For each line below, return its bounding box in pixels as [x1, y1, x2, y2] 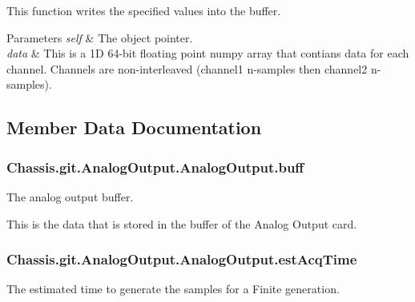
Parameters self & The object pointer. [6, 29, 193, 46]
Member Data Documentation [6, 115, 262, 140]
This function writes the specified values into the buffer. [6, 2, 281, 18]
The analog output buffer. [6, 188, 134, 205]
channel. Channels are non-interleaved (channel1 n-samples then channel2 [6, 60, 368, 77]
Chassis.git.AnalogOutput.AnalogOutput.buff [6, 157, 304, 177]
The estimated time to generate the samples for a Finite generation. [6, 280, 340, 297]
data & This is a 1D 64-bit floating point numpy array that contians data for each [6, 45, 409, 62]
